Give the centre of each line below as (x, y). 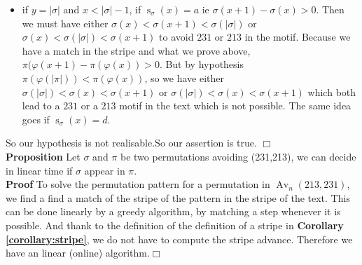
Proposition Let (43, 156)
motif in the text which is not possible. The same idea (235, 106)
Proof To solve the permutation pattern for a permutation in (138, 184)
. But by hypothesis (202, 64)
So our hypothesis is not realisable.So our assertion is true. (131, 143)
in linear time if (39, 170)
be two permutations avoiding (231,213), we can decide (238, 156)
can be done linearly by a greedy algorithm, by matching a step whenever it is (173, 211)
